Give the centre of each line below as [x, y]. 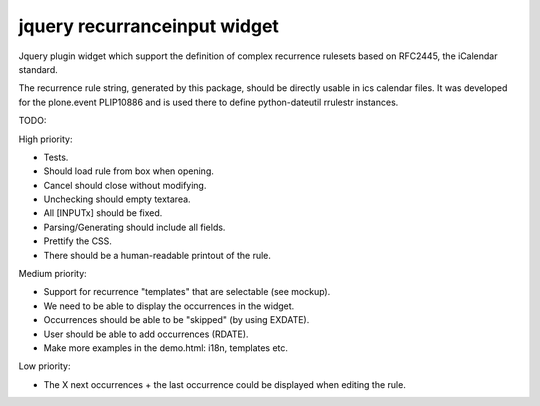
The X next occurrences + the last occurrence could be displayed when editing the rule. [225, 384]
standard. [38, 69]
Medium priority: [52, 274]
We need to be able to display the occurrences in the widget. [169, 306]
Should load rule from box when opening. [129, 171]
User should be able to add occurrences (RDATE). [146, 334]
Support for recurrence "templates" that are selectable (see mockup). [187, 292]
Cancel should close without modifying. [125, 185]
